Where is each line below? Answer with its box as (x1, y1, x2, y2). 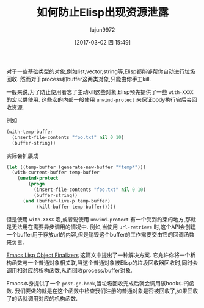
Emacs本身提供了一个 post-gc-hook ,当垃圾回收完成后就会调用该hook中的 (6, 279, 189, 287)
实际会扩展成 (6, 152, 38, 159)
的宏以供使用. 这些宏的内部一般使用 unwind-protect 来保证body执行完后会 (6, 96, 192, 103)
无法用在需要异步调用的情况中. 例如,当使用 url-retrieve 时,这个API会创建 (11, 223, 197, 231)
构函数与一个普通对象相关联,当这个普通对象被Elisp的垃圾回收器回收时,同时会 (6, 259, 199, 266)
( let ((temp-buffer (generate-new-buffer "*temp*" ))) (6, 164, 147, 170)
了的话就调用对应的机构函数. (6, 295, 78, 302)
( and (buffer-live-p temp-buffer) (22, 198, 111, 204)
